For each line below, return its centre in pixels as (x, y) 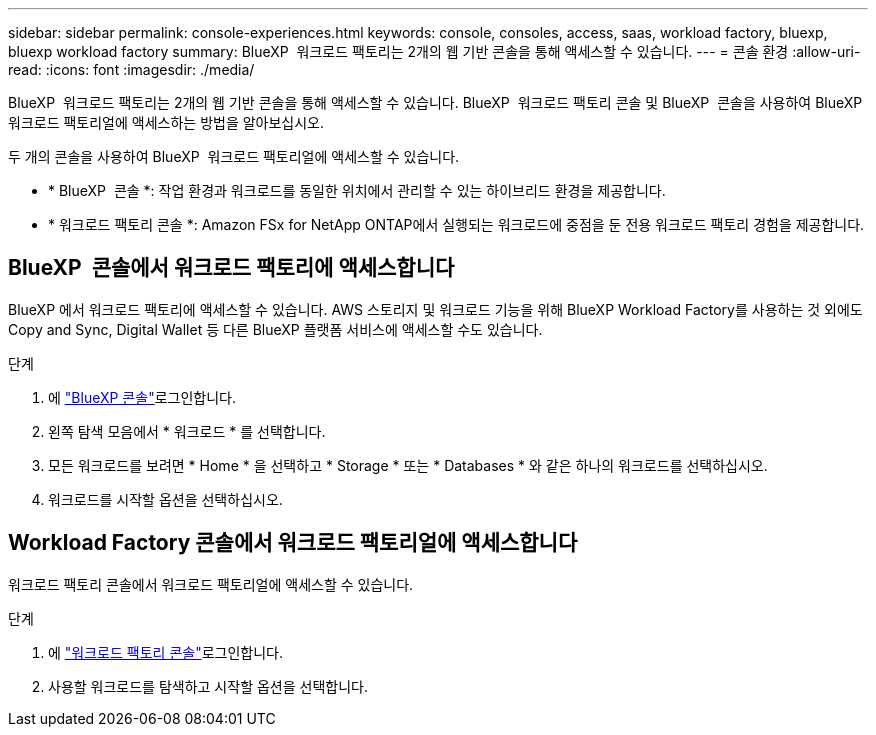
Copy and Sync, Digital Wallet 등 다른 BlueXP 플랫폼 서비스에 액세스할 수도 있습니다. (275, 329)
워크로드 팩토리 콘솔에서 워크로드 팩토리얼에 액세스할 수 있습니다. (211, 584)
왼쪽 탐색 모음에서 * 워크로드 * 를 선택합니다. (187, 431)
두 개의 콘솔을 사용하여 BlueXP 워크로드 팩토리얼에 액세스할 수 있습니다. (234, 156)
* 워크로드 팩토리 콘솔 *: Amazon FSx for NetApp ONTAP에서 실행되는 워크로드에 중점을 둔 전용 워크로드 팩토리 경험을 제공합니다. (456, 224)
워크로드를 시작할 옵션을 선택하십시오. (165, 499)
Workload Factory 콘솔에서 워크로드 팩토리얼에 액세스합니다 (293, 543)
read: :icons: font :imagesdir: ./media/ (131, 69)
